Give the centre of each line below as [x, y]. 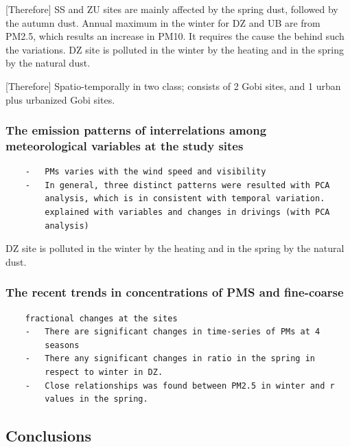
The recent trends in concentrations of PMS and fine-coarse [175, 292]
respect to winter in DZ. [104, 372]
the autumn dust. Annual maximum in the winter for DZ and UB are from [163, 22]
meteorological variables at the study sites [125, 146]
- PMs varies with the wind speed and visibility [145, 172]
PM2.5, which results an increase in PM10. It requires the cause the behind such [175, 36]
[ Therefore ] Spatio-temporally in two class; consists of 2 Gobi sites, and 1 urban [173, 85]
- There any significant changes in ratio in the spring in [170, 359]
